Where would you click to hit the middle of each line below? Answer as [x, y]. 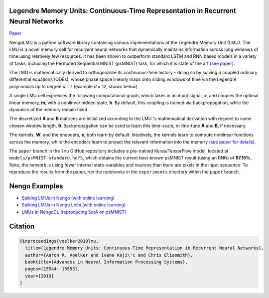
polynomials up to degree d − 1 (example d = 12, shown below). [74, 86]
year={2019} [40, 276]
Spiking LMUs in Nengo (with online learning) [68, 198]
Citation [22, 226]
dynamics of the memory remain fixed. [49, 110]
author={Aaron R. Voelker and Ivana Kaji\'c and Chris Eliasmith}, [109, 255]
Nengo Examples [36, 186]
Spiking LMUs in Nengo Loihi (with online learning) [74, 205]
